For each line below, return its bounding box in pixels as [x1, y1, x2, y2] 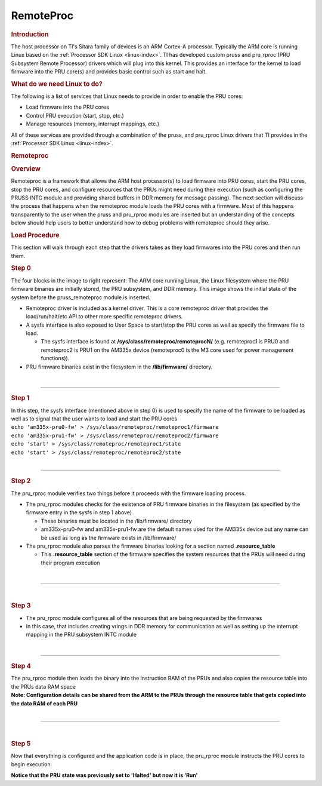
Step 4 [11, 662, 31, 670]
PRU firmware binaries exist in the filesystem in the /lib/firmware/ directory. [26, 363, 213, 370]
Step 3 [11, 601, 31, 610]
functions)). [41, 355, 70, 362]
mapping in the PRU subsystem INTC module [26, 631, 137, 638]
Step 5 [11, 739, 31, 748]
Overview [11, 165, 41, 173]
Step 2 [11, 477, 31, 485]
